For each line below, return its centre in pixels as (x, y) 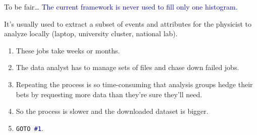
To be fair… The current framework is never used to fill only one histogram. (121, 7)
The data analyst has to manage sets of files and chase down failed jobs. (127, 67)
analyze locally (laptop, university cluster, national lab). (91, 33)
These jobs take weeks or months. (68, 50)
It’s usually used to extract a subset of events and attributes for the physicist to (128, 23)
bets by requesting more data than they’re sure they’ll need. (109, 94)
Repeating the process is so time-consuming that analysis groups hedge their (134, 84)
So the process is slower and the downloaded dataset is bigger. (112, 111)
